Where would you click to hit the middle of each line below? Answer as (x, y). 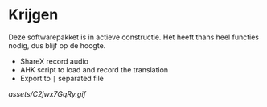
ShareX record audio (54, 61)
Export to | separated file (62, 78)
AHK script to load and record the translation (94, 69)
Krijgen (33, 15)
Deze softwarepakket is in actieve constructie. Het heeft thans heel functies (134, 37)
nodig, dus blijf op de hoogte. (57, 45)
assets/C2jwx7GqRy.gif (47, 93)
